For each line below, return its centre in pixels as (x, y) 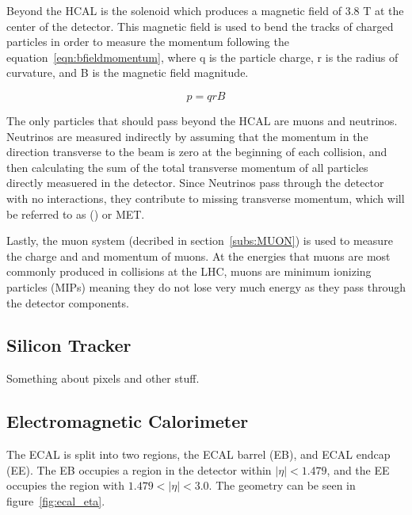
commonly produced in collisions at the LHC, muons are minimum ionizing (189, 271)
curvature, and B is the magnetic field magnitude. (128, 72)
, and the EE (358, 469)
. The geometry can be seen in (282, 485)
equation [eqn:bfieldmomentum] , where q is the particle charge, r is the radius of (202, 57)
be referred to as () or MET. (76, 214)
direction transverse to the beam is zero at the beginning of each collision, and (197, 152)
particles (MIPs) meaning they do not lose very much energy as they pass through (206, 286)
